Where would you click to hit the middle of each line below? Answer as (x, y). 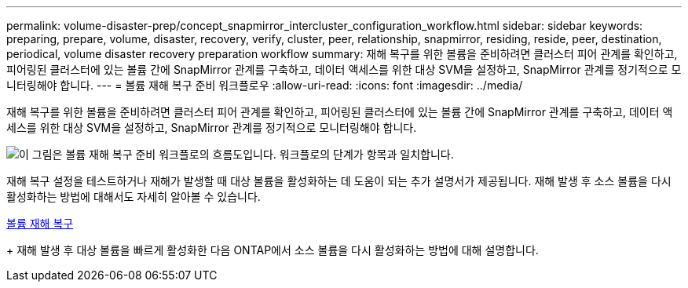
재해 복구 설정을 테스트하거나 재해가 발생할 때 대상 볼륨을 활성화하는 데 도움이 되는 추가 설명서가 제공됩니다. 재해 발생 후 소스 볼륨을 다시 (339, 181)
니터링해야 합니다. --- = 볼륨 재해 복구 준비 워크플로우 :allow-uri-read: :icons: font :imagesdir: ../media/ (265, 85)
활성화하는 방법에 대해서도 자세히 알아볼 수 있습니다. (134, 197)
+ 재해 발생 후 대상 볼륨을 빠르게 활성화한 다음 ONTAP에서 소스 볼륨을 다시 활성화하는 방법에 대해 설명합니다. (273, 250)
